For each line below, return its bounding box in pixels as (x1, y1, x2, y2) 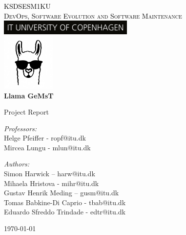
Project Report (4, 107, 49, 117)
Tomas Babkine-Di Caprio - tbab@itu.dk (4, 197, 126, 207)
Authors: (4, 159, 30, 169)
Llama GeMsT (4, 90, 54, 100)
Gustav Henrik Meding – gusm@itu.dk (4, 188, 119, 198)
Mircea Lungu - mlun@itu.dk (4, 142, 91, 152)
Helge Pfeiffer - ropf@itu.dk (4, 133, 86, 143)
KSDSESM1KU (4, 1, 51, 11)
